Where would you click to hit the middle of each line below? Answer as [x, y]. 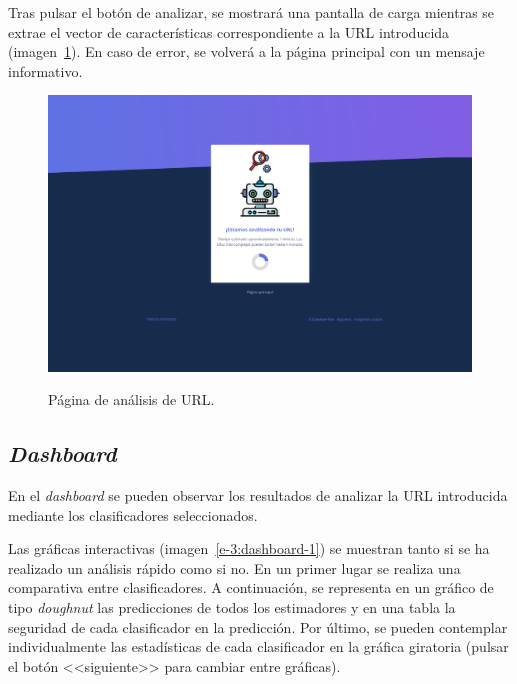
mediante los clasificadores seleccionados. [133, 514]
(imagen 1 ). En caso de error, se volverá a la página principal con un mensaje [246, 51]
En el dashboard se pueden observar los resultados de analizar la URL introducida [258, 494]
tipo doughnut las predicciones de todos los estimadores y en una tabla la [232, 606]
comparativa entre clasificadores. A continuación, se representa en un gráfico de [251, 587]
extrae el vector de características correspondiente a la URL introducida [229, 31]
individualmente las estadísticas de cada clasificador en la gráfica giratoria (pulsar [258, 646]
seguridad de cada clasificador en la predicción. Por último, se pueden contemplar [258, 626]
